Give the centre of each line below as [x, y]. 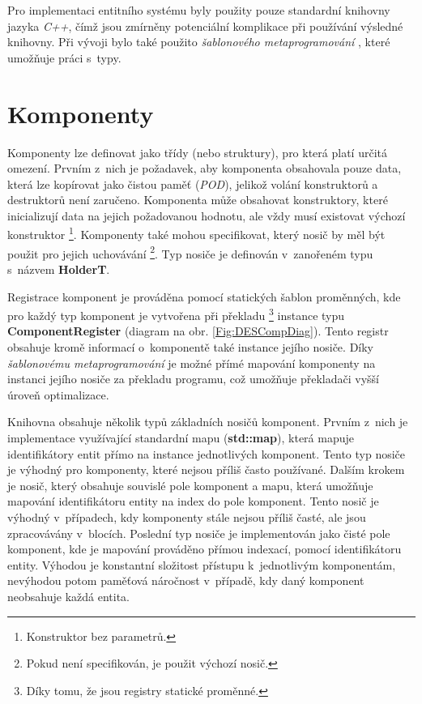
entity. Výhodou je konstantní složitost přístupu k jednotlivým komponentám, [202, 564]
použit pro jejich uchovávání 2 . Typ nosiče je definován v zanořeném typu [190, 252]
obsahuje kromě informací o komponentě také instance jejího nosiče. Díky [191, 347]
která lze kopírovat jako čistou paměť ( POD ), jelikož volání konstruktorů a [193, 183]
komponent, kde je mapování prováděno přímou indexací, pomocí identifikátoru [205, 549]
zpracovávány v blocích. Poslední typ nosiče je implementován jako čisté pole [199, 533]
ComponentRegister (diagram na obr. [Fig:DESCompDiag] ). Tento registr [198, 331]
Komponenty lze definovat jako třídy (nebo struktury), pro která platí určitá [197, 152]
